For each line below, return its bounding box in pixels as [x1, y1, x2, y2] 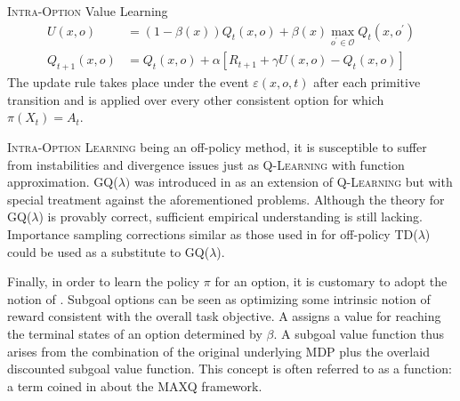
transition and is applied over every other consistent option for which [7, 90, 384, 108]
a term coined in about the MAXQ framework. [7, 376, 262, 395]
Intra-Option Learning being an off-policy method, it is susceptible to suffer [7, 138, 427, 156]
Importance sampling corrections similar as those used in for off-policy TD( [7, 224, 418, 243]
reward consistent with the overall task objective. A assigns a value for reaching [7, 307, 441, 325]
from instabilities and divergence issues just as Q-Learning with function [7, 155, 405, 173]
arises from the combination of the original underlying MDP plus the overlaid [7, 341, 430, 360]
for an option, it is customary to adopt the [214, 272, 448, 291]
